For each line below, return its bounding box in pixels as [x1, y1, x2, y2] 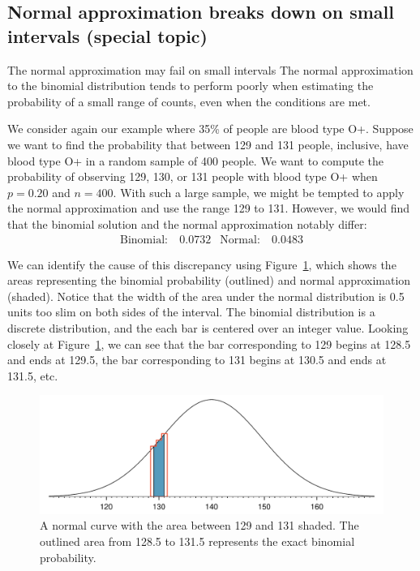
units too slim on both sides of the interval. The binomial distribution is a [7, 303, 375, 320]
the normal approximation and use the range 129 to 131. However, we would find [7, 200, 410, 217]
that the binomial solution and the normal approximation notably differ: [7, 215, 367, 232]
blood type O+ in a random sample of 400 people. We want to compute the [7, 152, 384, 169]
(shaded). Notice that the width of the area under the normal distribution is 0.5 [7, 287, 405, 304]
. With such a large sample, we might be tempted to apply [113, 183, 405, 200]
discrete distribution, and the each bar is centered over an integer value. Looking [7, 319, 409, 336]
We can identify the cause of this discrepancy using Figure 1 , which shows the [7, 255, 396, 273]
